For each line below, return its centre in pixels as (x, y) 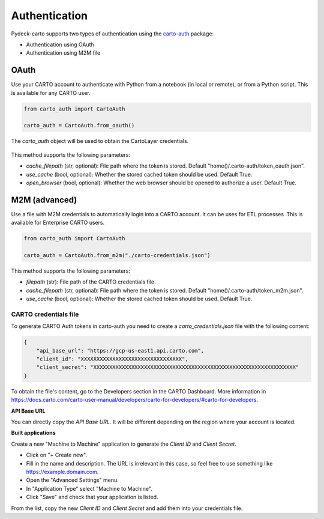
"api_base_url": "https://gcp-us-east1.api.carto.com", (120, 351)
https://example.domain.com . (62, 472)
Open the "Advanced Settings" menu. (73, 480)
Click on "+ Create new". (56, 455)
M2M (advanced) (44, 200)
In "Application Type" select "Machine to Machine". (89, 488)
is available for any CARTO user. (51, 93)
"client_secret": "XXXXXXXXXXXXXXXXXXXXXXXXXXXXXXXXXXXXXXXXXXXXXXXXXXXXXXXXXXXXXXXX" (168, 367)
